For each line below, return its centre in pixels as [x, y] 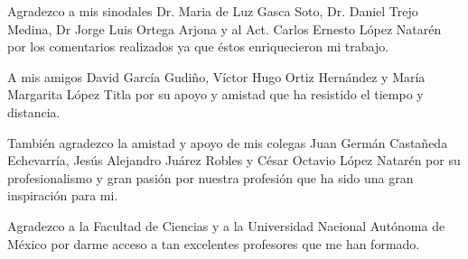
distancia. [34, 111]
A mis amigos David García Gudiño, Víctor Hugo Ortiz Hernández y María [216, 76]
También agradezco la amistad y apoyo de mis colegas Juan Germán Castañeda [228, 142]
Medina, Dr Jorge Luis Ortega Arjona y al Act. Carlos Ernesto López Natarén [225, 28]
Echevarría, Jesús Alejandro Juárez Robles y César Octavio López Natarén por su [234, 160]
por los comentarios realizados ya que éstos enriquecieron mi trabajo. [198, 46]
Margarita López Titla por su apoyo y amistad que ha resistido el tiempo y [215, 94]
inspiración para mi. [63, 195]
